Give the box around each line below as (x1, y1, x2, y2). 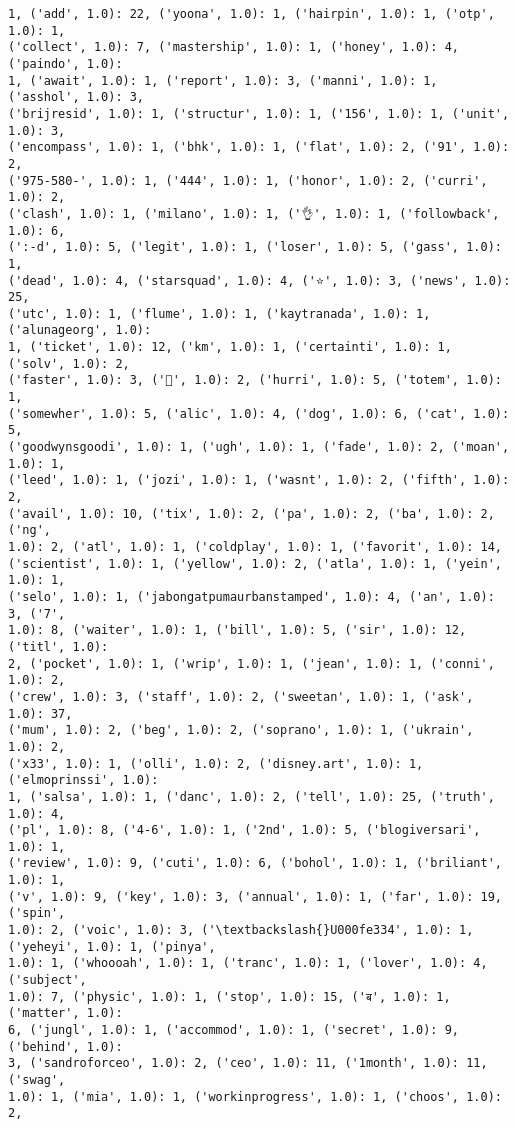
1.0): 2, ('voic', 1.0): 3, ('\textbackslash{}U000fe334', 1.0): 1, (8, 923, 474, 938)
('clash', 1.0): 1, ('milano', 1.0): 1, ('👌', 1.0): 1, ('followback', (8, 206, 500, 221)
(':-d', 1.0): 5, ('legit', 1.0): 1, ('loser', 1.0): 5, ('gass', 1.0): (8, 240, 502, 255)
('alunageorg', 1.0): (8, 323, 152, 338)
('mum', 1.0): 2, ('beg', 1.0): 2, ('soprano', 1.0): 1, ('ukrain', (8, 723, 474, 738)
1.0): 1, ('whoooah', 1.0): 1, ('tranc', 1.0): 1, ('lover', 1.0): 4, (8, 956, 488, 971)
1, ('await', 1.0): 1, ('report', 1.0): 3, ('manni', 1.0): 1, (8, 73, 438, 88)
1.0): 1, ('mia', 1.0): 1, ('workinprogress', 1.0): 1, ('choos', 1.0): (8, 1089, 502, 1104)
